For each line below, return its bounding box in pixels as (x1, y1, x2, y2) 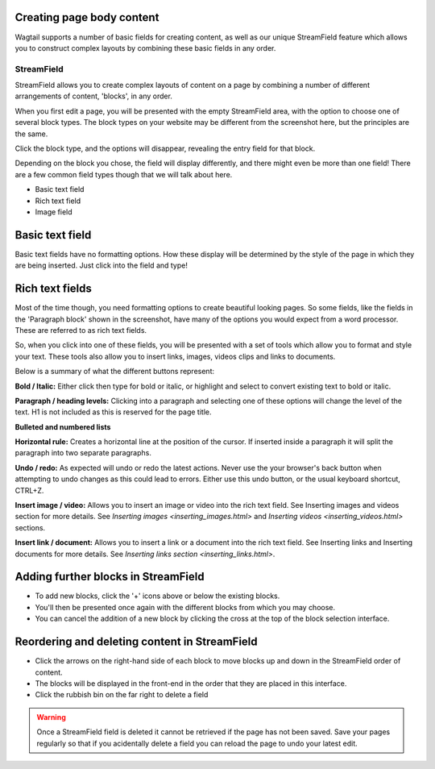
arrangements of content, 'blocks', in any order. (14, 91, 173, 101)
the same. (14, 129, 48, 139)
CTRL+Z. (14, 485, 44, 495)
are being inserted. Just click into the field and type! (14, 260, 188, 270)
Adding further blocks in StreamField (14, 570, 205, 584)
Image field (35, 206, 72, 217)
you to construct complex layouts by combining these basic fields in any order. (14, 43, 276, 52)
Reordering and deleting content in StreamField (14, 635, 258, 649)
